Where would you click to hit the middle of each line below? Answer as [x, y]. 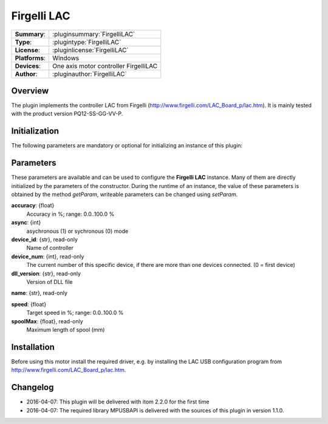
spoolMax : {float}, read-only [47, 321]
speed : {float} [29, 304]
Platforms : [30, 58]
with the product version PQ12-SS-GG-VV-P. [67, 114]
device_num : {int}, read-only [48, 256]
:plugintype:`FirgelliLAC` [87, 42]
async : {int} [26, 223]
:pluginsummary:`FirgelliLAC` [94, 34]
